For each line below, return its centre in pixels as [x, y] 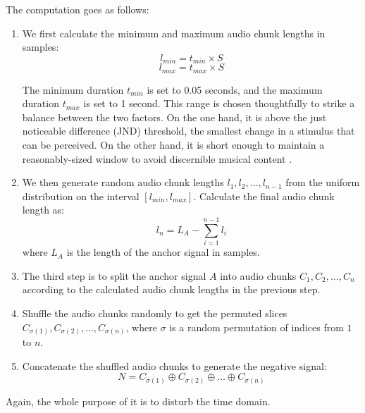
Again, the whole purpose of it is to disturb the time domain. [138, 401]
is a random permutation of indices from [256, 327]
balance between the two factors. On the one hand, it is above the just [174, 117]
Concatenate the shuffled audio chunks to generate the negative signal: [174, 365]
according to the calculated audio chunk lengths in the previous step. [171, 289]
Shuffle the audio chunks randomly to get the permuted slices [155, 313]
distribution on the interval [81, 196]
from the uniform [323, 182]
